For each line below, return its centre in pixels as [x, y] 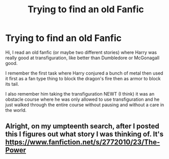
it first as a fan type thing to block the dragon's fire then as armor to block [83, 78]
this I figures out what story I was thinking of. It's [84, 134]
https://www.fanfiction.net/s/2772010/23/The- [83, 142]
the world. [16, 110]
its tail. [12, 84]
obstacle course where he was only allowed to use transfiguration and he [82, 99]
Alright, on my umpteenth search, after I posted [82, 126]
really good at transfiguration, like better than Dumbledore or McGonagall [82, 58]
